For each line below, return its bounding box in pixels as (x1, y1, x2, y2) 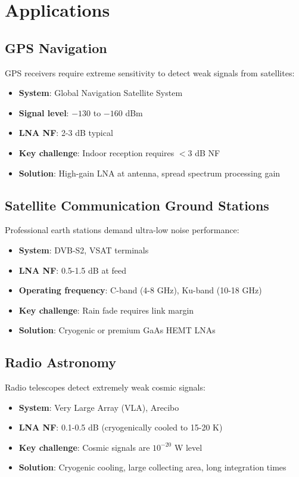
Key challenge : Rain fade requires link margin (18, 303, 194, 316)
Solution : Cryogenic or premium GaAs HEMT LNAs (18, 324, 216, 336)
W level (174, 441, 203, 453)
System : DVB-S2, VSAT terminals (18, 243, 149, 256)
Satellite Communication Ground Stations (5, 196, 269, 214)
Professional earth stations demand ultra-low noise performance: (5, 224, 239, 236)
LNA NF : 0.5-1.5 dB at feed (18, 264, 126, 276)
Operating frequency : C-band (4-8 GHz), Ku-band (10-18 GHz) (18, 284, 262, 296)
